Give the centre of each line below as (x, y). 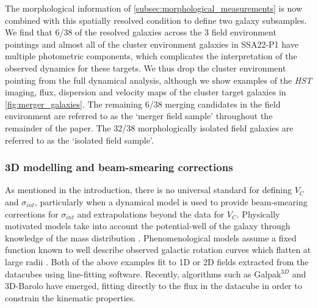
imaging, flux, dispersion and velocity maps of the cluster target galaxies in (146, 92)
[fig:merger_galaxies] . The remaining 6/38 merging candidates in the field (143, 104)
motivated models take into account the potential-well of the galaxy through (148, 226)
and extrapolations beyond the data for (151, 214)
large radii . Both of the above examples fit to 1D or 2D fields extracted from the (157, 261)
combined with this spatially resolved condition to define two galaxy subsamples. (156, 20)
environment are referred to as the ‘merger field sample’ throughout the (139, 116)
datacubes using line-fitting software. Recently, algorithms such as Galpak (143, 273)
